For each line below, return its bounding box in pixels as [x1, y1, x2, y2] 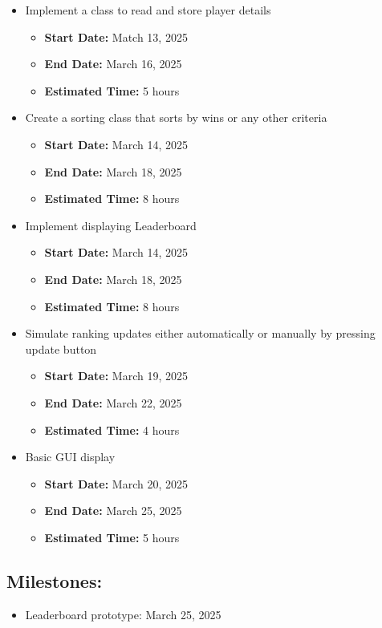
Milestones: [6, 568, 103, 593]
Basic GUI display [25, 448, 116, 465]
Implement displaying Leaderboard [25, 217, 197, 233]
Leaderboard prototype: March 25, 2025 [25, 606, 221, 622]
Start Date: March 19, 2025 [44, 367, 188, 384]
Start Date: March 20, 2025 [44, 475, 188, 492]
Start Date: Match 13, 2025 [44, 28, 188, 45]
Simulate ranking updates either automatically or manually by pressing [25, 325, 376, 342]
